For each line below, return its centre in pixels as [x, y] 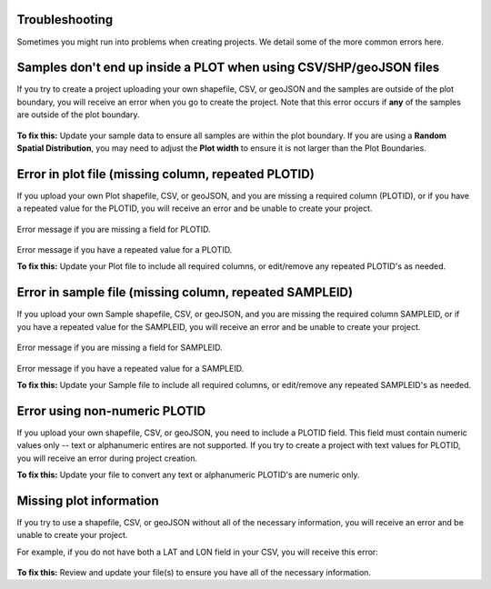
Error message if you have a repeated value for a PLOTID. [125, 250]
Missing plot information [88, 500]
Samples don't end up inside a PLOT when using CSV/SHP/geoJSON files [228, 68]
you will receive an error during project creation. [107, 458]
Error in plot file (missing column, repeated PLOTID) [166, 174]
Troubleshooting [65, 20]
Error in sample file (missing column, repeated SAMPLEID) [185, 292]
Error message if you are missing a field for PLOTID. [114, 229]
